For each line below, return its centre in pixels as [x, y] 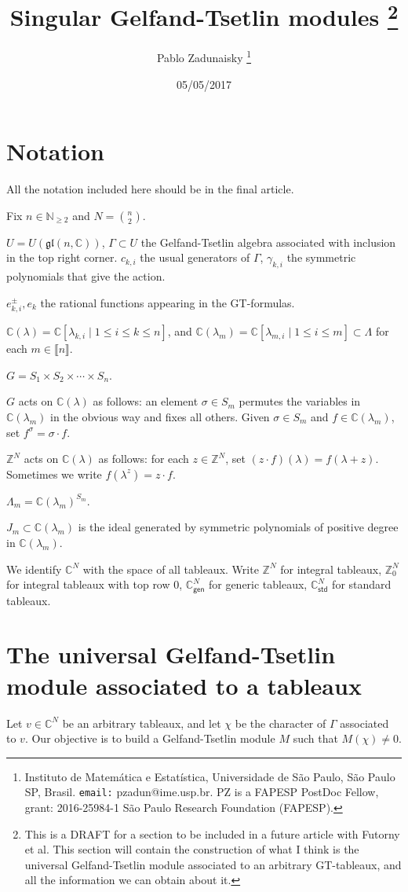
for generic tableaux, [258, 584]
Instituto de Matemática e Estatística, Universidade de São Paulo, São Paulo [210, 776]
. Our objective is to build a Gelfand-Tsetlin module [150, 738]
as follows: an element [146, 401]
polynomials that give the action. [86, 276]
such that [315, 738]
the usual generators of [195, 257]
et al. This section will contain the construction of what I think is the [192, 849]
